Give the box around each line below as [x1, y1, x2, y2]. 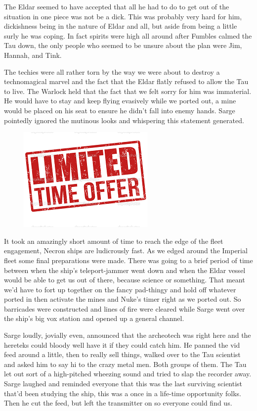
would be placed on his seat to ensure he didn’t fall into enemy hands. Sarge [4, 105, 235, 115]
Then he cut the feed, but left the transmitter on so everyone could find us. [4, 398, 232, 408]
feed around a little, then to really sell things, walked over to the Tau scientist [4, 349, 241, 360]
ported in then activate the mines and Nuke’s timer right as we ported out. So [4, 294, 241, 304]
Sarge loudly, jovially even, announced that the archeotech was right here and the [4, 330, 251, 340]
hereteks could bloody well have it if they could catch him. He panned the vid [4, 339, 240, 350]
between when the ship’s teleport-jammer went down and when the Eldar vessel [4, 265, 246, 275]
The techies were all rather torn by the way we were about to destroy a [4, 66, 220, 77]
